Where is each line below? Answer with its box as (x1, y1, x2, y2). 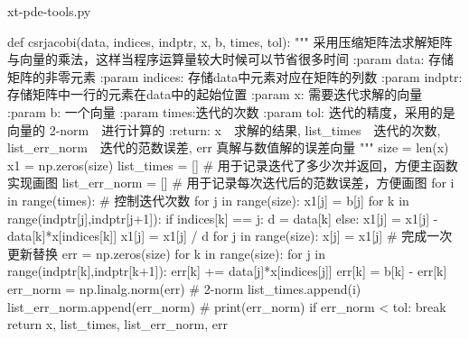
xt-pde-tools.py (7, 2, 91, 20)
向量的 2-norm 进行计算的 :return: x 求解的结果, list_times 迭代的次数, (7, 120, 441, 139)
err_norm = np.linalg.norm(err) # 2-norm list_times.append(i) (7, 279, 361, 298)
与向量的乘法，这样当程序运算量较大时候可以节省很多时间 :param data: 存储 (7, 50, 454, 69)
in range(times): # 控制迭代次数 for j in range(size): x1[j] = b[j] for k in (7, 190, 409, 209)
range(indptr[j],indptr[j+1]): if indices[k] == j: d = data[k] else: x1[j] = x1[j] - (7, 208, 438, 227)
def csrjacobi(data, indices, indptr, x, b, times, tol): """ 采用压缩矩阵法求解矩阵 (7, 32, 453, 50)
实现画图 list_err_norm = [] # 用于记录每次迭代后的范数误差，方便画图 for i (7, 173, 455, 192)
